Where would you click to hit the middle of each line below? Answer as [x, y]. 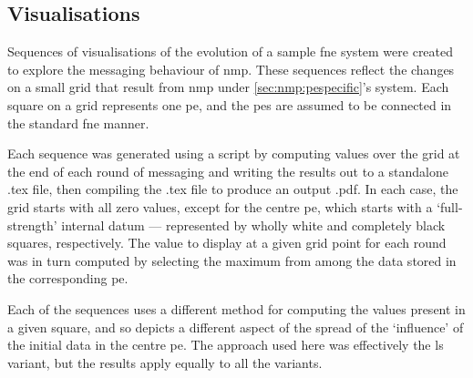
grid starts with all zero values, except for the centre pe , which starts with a [220, 206]
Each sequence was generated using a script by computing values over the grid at [234, 153]
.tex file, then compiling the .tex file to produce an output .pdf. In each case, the [233, 189]
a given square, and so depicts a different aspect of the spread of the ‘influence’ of [236, 327]
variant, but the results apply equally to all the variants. [165, 362]
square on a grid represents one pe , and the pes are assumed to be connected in [230, 104]
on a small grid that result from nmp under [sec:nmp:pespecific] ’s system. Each [228, 87]
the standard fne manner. [78, 123]
